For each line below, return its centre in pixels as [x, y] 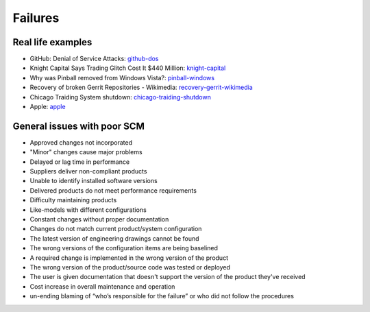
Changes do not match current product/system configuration [116, 229]
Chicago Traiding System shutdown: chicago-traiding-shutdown [121, 97]
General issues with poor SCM [79, 126]
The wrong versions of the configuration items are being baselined [124, 248]
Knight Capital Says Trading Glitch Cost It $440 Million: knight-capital [128, 68]
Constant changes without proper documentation [99, 219]
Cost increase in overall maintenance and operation [102, 286]
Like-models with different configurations [88, 210]
